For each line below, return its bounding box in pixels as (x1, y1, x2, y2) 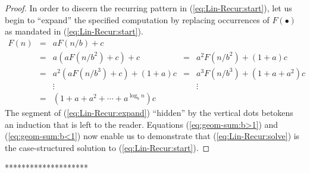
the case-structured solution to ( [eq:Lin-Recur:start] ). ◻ (5, 141, 210, 153)
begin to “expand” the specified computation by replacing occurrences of (5, 13, 270, 26)
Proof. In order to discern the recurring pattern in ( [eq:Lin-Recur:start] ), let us (5, 2, 292, 14)
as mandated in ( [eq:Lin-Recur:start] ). (5, 25, 143, 37)
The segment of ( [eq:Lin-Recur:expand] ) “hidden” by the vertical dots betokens (5, 106, 293, 118)
